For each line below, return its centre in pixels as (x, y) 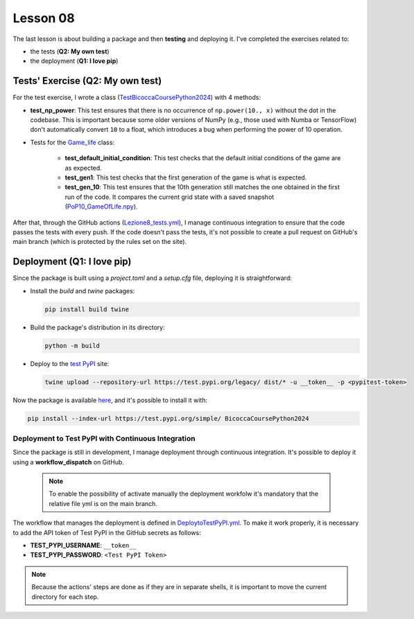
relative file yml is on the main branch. (103, 503)
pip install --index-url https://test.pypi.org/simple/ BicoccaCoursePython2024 (168, 418)
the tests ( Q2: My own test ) (70, 51)
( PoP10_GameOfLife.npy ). (101, 207)
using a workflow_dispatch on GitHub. (69, 462)
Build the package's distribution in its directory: (98, 327)
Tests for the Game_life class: (72, 142)
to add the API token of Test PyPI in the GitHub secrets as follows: (107, 532)
